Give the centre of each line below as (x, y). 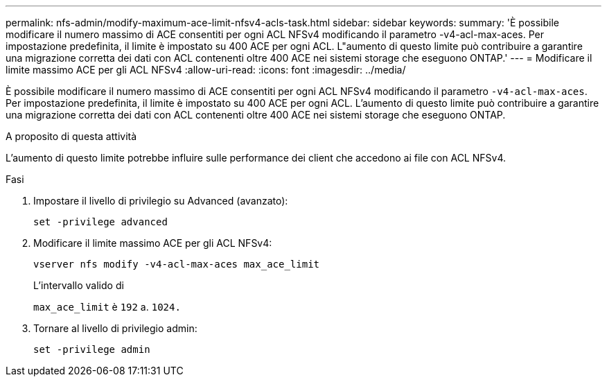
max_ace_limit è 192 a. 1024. (107, 307)
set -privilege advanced (100, 222)
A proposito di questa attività (71, 136)
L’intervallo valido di (79, 285)
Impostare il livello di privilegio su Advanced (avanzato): (161, 201)
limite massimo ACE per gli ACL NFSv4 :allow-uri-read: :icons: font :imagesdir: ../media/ (206, 70)
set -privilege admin (92, 349)
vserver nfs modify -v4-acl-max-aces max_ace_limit (177, 264)
